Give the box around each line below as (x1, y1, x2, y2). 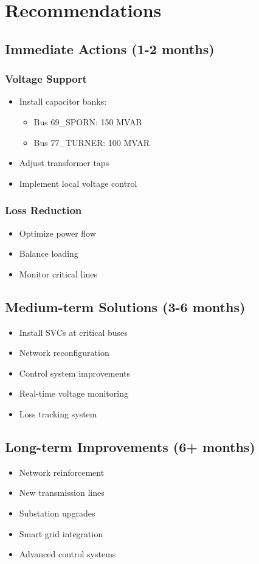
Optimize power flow (19, 226, 96, 239)
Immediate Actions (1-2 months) (5, 39, 215, 58)
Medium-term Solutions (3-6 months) (5, 297, 246, 316)
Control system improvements (19, 366, 131, 379)
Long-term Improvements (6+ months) (5, 437, 255, 456)
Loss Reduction (5, 203, 82, 218)
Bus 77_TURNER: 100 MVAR (33, 136, 150, 148)
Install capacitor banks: (19, 95, 107, 108)
